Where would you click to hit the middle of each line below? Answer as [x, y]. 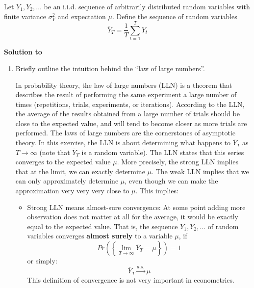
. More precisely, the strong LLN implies [178, 162]
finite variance [25, 16]
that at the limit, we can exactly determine [80, 171]
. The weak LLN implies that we [200, 171]
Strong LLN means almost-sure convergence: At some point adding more [136, 207]
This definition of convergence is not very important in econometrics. [131, 279]
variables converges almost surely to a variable [100, 236]
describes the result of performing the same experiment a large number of [126, 94]
